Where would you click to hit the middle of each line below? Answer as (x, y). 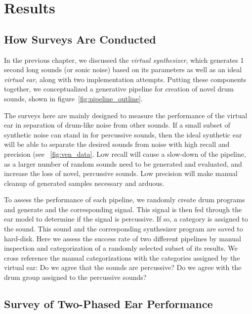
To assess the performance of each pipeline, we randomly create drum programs (125, 200)
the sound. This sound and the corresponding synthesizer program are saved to (124, 229)
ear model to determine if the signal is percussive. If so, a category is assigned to (126, 219)
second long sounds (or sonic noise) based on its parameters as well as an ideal (123, 69)
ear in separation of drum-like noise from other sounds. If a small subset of (117, 125)
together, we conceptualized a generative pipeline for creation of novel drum (119, 89)
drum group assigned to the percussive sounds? (75, 277)
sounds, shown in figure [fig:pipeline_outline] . (73, 98)
